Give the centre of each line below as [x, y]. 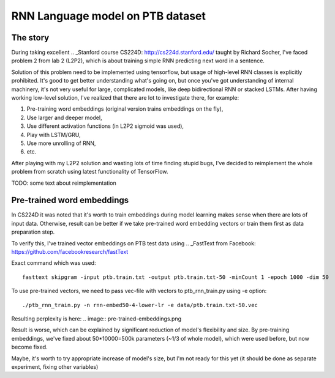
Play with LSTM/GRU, [54, 135]
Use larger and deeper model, [64, 117]
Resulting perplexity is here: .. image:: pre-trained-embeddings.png [96, 319]
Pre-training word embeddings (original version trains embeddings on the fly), [125, 109]
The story [30, 38]
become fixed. [30, 347]
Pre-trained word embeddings [70, 200]
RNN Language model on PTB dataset [109, 16]
